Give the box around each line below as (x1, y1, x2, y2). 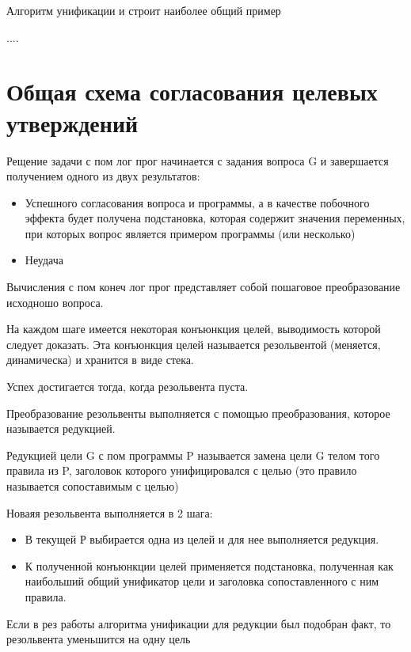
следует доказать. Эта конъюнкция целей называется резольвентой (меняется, (6, 335, 381, 352)
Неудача (25, 252, 63, 268)
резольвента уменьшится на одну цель (6, 631, 191, 647)
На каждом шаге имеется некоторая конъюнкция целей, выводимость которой (6, 320, 381, 337)
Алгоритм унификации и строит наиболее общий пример (6, 2, 281, 18)
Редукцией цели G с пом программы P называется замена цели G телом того (6, 446, 380, 463)
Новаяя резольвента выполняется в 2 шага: (6, 504, 213, 521)
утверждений (6, 106, 139, 138)
